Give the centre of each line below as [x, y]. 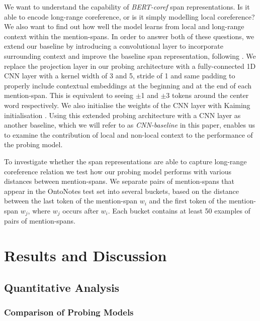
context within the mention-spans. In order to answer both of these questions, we [129, 36]
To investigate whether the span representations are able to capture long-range [125, 161]
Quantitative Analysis [62, 287]
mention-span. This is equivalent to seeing [69, 95]
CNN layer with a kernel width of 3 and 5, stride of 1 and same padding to [120, 76]
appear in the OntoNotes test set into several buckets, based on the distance [121, 191]
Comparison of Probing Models [69, 312]
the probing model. [33, 144]
